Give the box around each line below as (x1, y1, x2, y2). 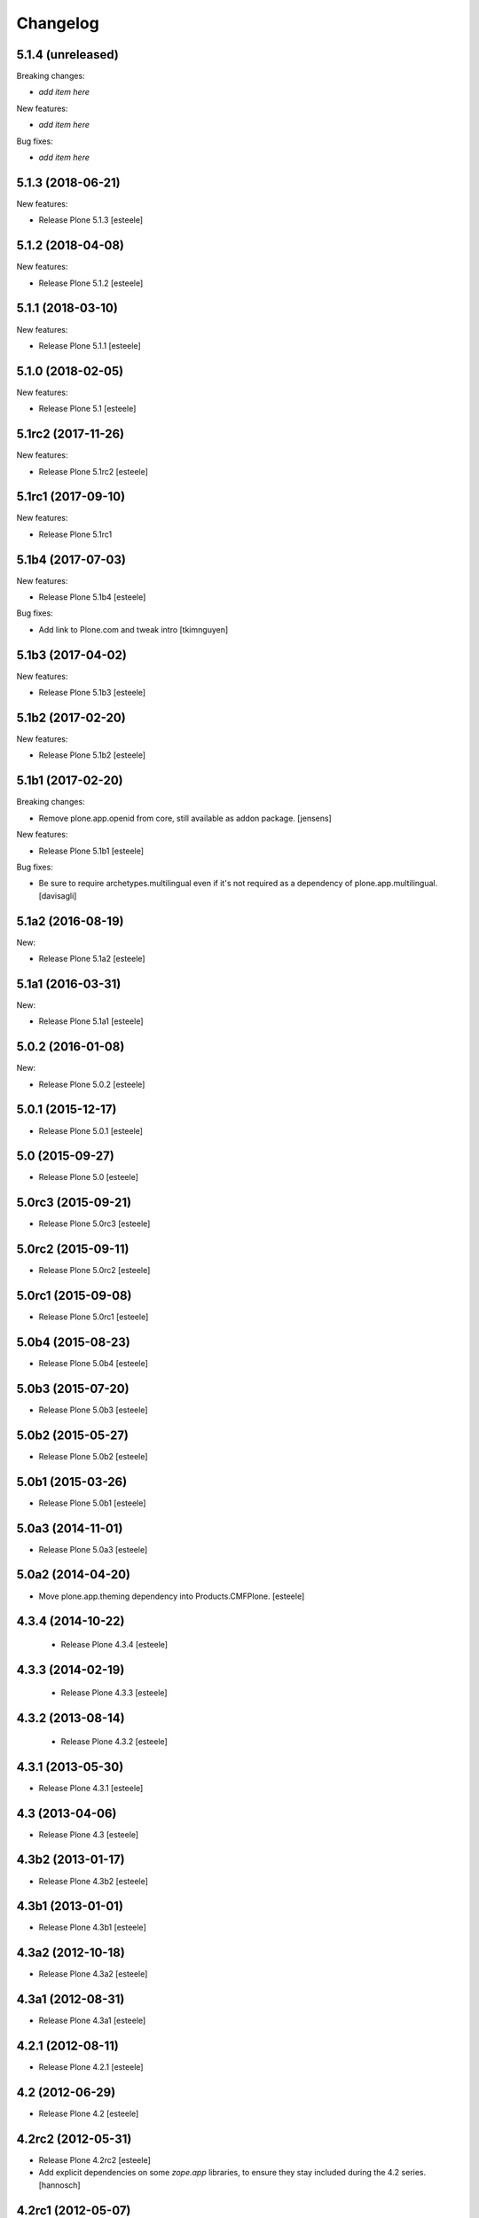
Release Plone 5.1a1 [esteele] (38, 1016, 144, 1026)
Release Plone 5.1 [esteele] (38, 404, 137, 414)
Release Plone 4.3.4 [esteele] (60, 1639, 169, 1649)
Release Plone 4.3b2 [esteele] (38, 1876, 148, 1886)
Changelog (16, 13, 99, 33)
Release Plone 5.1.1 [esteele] (38, 340, 141, 350)
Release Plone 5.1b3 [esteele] (38, 688, 146, 698)
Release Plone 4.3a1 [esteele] (38, 2015, 146, 2026)
